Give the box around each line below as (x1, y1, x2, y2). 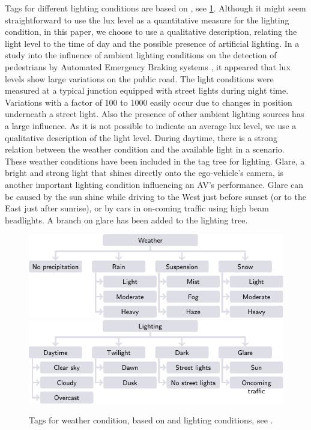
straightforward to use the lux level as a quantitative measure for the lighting (5, 13, 289, 26)
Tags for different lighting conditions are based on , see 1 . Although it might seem (5, 2, 306, 14)
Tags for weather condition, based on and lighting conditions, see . (29, 414, 273, 426)
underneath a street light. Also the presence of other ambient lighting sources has (5, 107, 304, 120)
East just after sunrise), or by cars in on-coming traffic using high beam (5, 202, 269, 214)
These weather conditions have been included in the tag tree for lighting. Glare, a (5, 154, 305, 167)
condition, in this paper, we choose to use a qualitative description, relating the (5, 25, 297, 38)
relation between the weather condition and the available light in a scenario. (5, 143, 285, 156)
